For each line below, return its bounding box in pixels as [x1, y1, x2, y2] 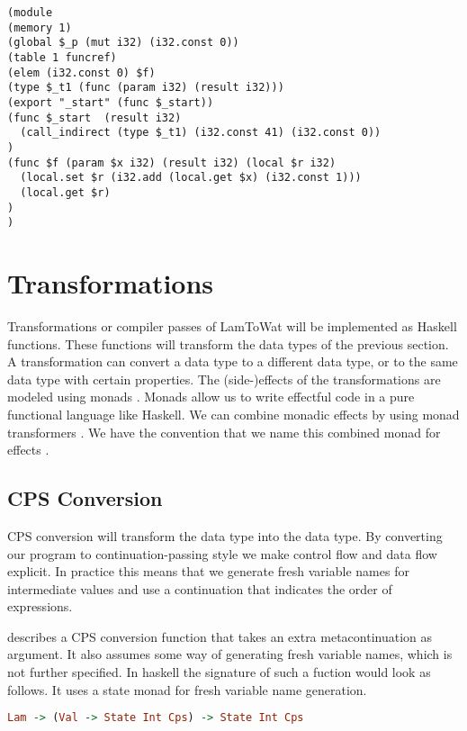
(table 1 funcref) [7, 50, 117, 64]
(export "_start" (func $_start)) [7, 95, 214, 109]
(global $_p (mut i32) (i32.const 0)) [7, 36, 239, 50]
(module [7, 6, 53, 19]
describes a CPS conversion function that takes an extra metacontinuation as [7, 627, 433, 645]
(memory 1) [7, 21, 72, 34]
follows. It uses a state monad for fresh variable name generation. [7, 680, 367, 699]
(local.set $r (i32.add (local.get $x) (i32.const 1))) [20, 171, 362, 185]
